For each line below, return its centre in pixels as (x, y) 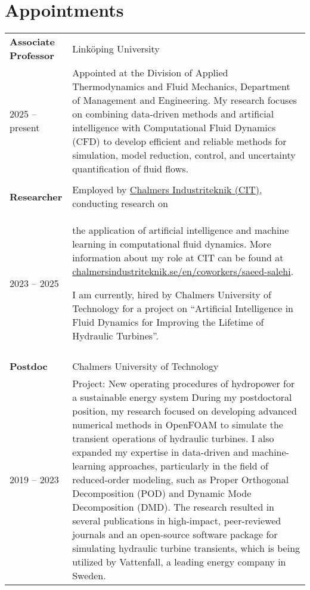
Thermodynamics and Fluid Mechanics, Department (181, 87)
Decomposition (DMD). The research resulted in (173, 507)
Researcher (36, 196)
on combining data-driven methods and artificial (173, 114)
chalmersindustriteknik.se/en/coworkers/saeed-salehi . (183, 271)
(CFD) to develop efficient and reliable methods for (179, 141)
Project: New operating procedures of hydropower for (184, 384)
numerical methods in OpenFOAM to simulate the (178, 425)
